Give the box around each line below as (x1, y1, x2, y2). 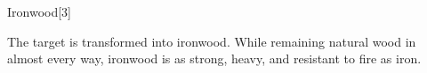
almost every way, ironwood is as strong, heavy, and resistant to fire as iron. (7, 49, 422, 68)
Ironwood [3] (7, 3, 72, 20)
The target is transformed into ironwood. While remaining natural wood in (7, 32, 416, 50)
